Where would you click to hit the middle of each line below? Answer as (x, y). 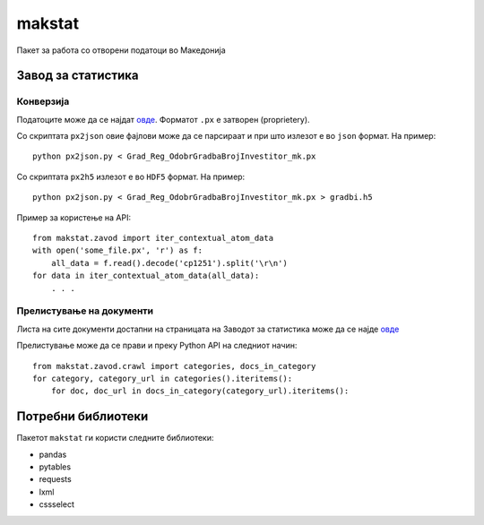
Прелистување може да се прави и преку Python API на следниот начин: (157, 346)
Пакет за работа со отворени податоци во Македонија (121, 50)
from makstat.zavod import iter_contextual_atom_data (153, 238)
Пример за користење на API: (74, 217)
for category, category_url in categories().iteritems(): (163, 378)
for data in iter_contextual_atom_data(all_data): (146, 276)
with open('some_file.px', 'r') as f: (118, 250)
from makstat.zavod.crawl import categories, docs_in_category (174, 366)
